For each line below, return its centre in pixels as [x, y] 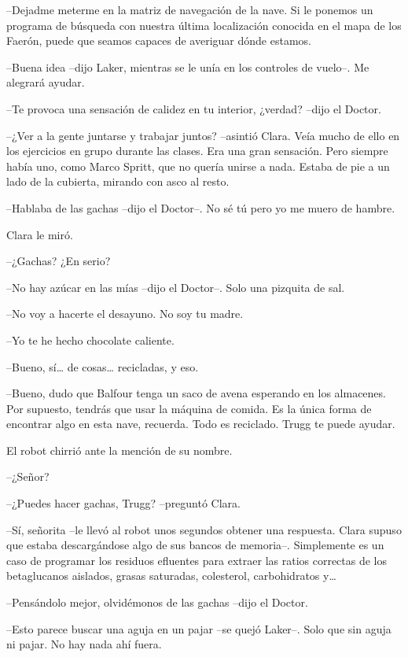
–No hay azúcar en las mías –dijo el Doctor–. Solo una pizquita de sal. [176, 287]
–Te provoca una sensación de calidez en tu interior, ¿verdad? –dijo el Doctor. [194, 108]
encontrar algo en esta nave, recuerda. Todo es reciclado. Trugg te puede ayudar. [201, 424]
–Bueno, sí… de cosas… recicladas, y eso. [103, 366]
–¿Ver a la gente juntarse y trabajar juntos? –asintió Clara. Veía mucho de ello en [203, 135]
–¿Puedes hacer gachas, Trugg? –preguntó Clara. [124, 503]
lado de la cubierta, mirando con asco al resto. [118, 181]
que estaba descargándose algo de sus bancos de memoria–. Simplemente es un [195, 545]
